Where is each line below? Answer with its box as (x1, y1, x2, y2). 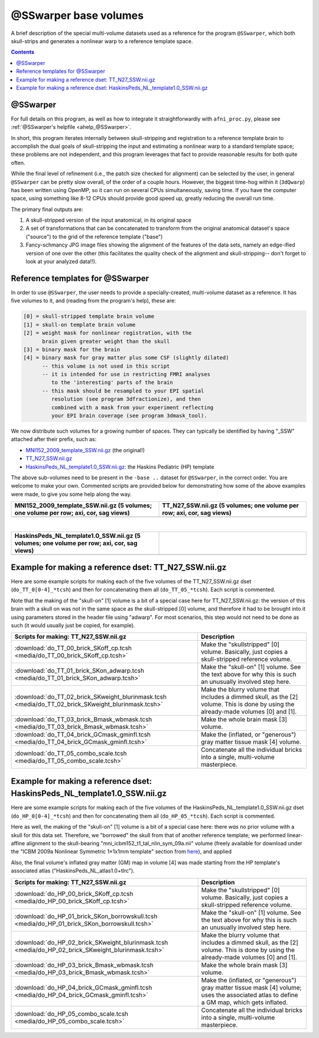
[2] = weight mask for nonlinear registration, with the (23, 330, 192, 336)
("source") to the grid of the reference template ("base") (25, 233, 163, 240)
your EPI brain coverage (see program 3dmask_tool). (51, 413, 207, 419)
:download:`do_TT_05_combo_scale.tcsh (14, 750, 127, 758)
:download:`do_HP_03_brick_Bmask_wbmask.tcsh (14, 961, 154, 969)
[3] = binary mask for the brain (23, 346, 121, 353)
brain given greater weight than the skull (42, 338, 170, 345)
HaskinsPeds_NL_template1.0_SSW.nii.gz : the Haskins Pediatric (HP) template (25, 463, 214, 470)
